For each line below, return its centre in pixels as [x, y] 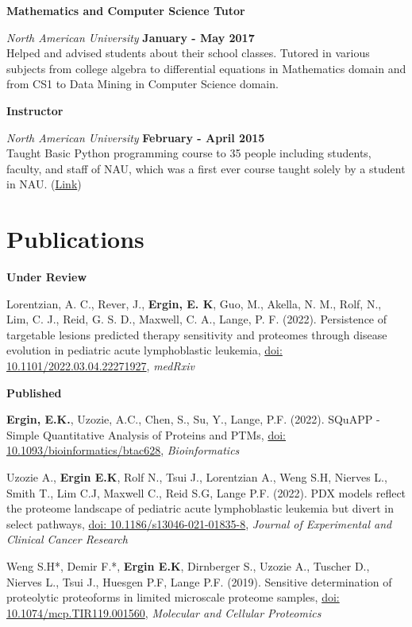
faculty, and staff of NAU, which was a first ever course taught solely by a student [206, 168]
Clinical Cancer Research [67, 539]
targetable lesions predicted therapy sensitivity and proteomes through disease [197, 334]
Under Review [47, 277]
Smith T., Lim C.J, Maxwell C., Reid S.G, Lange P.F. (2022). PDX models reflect [206, 492]
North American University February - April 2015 [136, 137]
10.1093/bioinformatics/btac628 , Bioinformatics [123, 450]
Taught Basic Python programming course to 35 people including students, [189, 153]
